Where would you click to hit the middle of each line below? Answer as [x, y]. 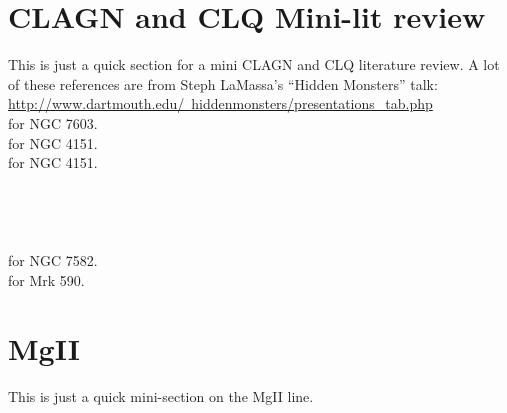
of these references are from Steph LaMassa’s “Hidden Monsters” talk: [223, 83]
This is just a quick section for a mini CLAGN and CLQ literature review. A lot [254, 64]
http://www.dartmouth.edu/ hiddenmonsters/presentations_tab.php [220, 103]
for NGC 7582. [53, 260]
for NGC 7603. [53, 122]
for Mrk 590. [46, 279]
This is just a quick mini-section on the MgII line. [161, 396]
